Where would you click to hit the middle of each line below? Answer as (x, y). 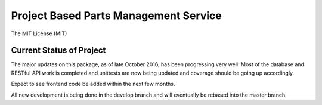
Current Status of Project (58, 50)
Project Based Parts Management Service (116, 16)
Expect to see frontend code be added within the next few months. (93, 84)
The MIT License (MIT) (39, 33)
